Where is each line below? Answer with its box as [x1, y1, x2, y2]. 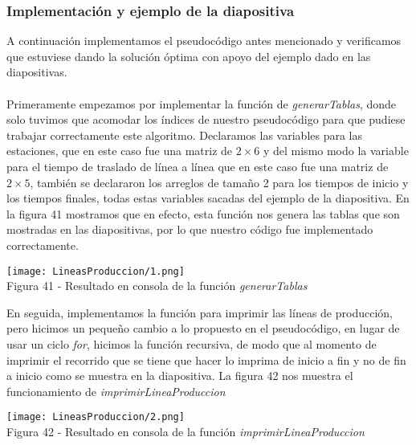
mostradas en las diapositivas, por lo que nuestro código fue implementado [6, 221, 373, 238]
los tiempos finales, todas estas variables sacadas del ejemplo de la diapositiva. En [6, 190, 410, 206]
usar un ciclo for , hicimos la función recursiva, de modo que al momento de [6, 335, 377, 352]
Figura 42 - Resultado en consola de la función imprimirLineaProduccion [6, 423, 365, 439]
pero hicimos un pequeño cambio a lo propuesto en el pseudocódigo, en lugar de [6, 320, 400, 337]
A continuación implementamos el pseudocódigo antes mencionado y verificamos [6, 32, 402, 49]
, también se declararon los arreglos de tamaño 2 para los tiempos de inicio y [30, 174, 409, 190]
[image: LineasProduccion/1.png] [6, 265, 185, 277]
